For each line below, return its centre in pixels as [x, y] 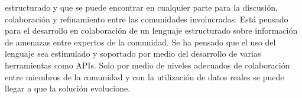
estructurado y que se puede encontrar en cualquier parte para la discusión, [141, 7]
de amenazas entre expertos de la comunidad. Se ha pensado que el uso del [140, 42]
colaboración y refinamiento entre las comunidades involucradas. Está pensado [147, 19]
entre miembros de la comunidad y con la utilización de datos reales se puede [144, 76]
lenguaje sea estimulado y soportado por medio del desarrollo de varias [133, 53]
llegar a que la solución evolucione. [68, 88]
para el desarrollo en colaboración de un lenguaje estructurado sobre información [151, 30]
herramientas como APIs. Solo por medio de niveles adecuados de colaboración [147, 65]
